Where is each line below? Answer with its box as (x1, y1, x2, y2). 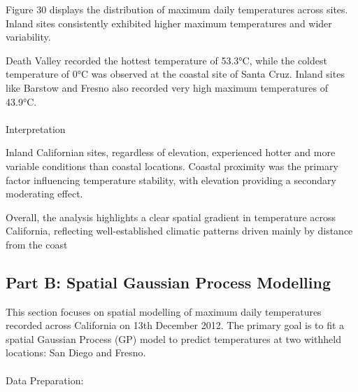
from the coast (6, 237, 68, 251)
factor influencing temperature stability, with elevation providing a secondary (6, 172, 336, 187)
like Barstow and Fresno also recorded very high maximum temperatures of (6, 80, 329, 94)
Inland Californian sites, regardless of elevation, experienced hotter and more (6, 145, 336, 160)
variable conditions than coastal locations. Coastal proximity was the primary (6, 158, 338, 173)
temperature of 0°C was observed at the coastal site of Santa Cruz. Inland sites (6, 66, 345, 81)
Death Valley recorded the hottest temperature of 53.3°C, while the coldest (6, 52, 327, 67)
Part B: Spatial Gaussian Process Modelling (6, 271, 331, 293)
